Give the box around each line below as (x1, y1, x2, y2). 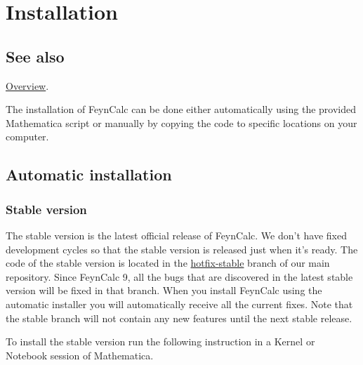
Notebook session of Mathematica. (6, 347, 154, 362)
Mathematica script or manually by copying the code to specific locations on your (6, 115, 357, 130)
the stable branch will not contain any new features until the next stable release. (6, 310, 352, 325)
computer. (6, 129, 49, 144)
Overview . (6, 78, 49, 93)
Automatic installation (6, 164, 172, 185)
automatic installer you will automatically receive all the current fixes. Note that (6, 296, 353, 311)
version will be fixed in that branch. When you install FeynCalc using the (6, 283, 322, 298)
